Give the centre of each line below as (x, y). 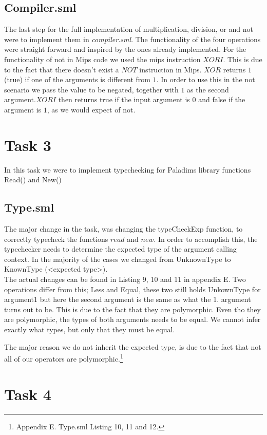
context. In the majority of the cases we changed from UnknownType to (118, 259)
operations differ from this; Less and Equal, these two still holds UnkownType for (132, 289)
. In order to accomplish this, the (206, 239)
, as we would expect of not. (91, 109)
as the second (208, 89)
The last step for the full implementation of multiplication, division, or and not (129, 29)
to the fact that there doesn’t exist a (62, 69)
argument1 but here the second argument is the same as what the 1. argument (128, 299)
